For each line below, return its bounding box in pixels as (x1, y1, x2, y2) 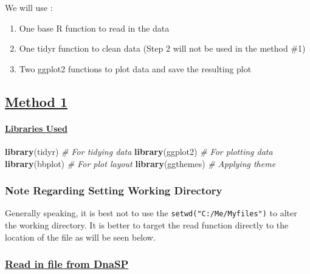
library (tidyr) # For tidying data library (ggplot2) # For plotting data (5, 145, 273, 157)
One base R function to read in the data (19, 21, 170, 34)
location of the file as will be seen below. (5, 230, 156, 243)
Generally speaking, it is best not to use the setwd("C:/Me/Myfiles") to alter (5, 207, 297, 219)
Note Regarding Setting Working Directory (5, 183, 222, 198)
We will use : (5, 1, 53, 13)
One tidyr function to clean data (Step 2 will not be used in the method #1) (19, 42, 306, 55)
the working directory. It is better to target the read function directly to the (5, 219, 289, 231)
